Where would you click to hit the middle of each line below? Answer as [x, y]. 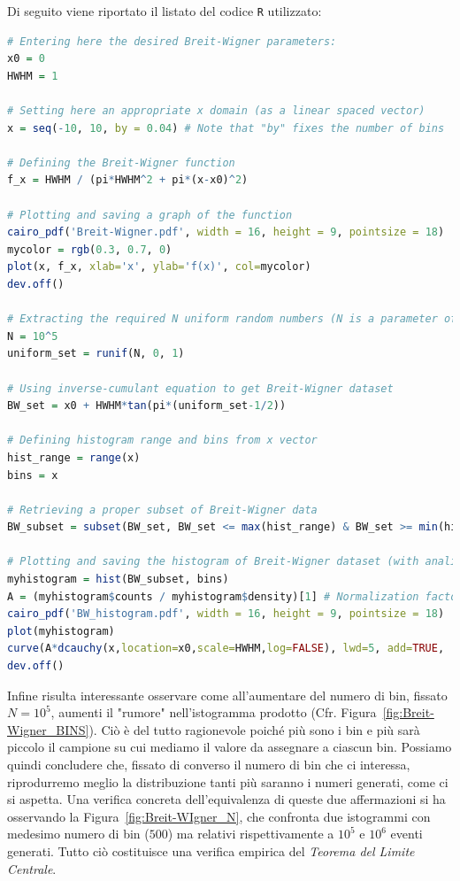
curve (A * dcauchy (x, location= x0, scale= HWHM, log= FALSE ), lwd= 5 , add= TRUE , [226, 649]
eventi [406, 834]
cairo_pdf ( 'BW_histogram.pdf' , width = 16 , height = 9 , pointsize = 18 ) [226, 614]
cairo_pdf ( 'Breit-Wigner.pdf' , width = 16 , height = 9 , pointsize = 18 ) [226, 232]
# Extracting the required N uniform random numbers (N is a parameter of [232, 319]
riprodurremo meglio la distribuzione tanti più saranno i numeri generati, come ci [228, 781]
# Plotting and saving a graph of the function [150, 215]
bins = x [33, 475]
